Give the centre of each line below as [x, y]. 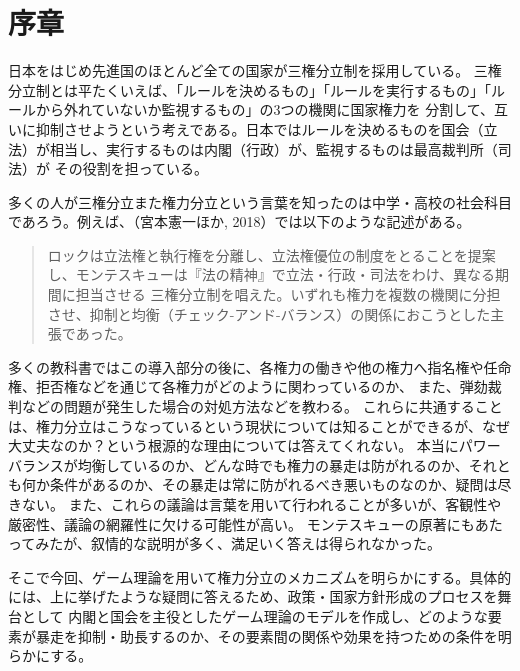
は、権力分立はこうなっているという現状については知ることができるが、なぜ [259, 425]
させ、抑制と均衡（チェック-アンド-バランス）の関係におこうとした [269, 313]
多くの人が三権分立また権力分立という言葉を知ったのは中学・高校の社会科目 [260, 201]
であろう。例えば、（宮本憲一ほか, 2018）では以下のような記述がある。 [239, 221]
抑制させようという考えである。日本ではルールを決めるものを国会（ [259, 128]
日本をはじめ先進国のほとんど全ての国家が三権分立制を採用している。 [239, 70]
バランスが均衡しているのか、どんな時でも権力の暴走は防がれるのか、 [238, 464]
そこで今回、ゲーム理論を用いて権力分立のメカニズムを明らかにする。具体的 [260, 576]
